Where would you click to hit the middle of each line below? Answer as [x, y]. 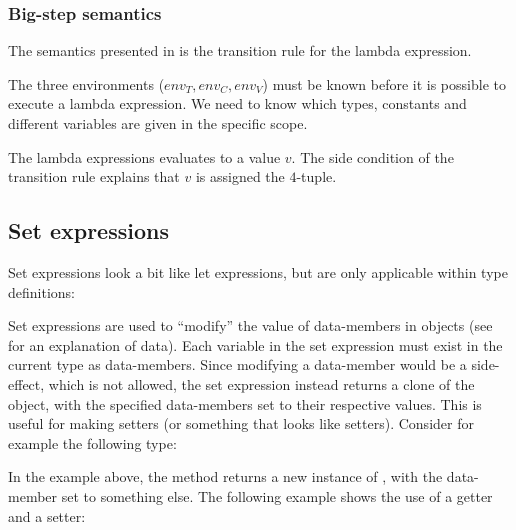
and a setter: [47, 515]
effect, [26, 383]
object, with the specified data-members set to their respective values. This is [245, 403]
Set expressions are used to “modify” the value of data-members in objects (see [250, 325]
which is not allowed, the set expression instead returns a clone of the [261, 383]
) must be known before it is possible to [384, 83]
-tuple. [316, 176]
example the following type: [92, 442]
